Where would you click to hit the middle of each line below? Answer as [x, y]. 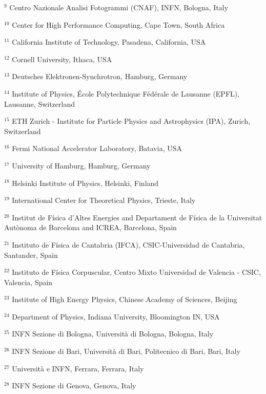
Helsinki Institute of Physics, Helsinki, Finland [85, 183]
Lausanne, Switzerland [39, 104]
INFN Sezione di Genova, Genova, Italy [74, 386]
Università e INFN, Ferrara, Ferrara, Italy [78, 368]
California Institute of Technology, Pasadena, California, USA [109, 42]
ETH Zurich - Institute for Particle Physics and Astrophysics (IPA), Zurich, [131, 121]
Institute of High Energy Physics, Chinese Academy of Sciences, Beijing [125, 299]
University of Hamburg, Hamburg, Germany [81, 165]
